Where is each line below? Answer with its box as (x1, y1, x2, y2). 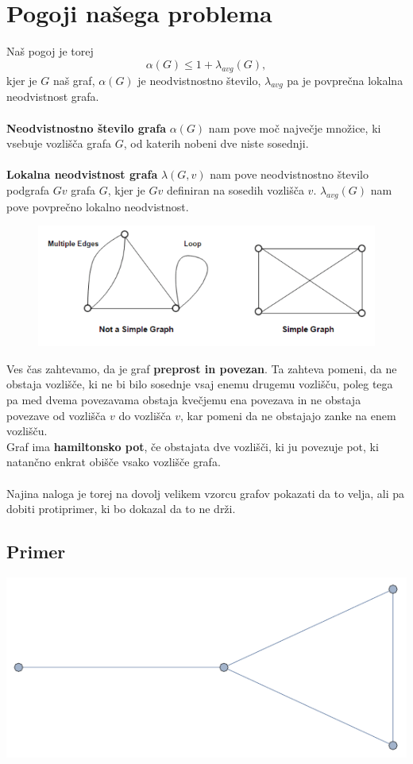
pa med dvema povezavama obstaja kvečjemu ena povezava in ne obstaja (6, 392, 361, 407)
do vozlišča (118, 407, 172, 423)
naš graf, (52, 71, 95, 88)
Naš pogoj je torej (6, 43, 94, 60)
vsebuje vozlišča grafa (6, 135, 112, 152)
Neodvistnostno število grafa (6, 119, 167, 136)
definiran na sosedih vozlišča (166, 181, 304, 198)
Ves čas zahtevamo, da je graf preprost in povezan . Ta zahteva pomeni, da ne (6, 360, 397, 376)
